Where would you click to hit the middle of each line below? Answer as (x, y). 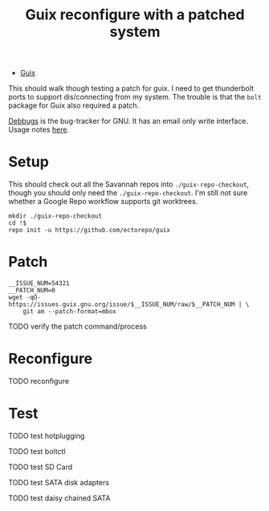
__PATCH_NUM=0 (32, 291)
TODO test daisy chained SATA (59, 498)
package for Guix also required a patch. (74, 105)
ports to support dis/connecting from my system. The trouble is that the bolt (135, 97)
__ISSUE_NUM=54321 (39, 284)
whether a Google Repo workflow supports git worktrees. (103, 202)
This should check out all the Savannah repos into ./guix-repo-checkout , (129, 184)
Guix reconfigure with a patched (135, 15)
